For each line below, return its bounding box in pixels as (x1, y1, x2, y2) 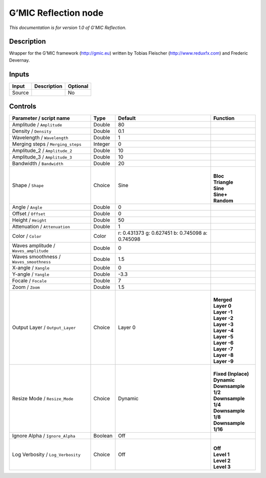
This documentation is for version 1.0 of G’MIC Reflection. (9, 25, 127, 31)
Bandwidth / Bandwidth (12, 160, 64, 167)
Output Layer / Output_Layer (12, 324, 76, 331)
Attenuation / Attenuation (12, 223, 70, 230)
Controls (9, 102, 36, 111)
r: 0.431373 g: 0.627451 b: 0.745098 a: (118, 229, 208, 236)
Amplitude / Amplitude (12, 121, 63, 128)
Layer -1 (213, 309, 233, 316)
